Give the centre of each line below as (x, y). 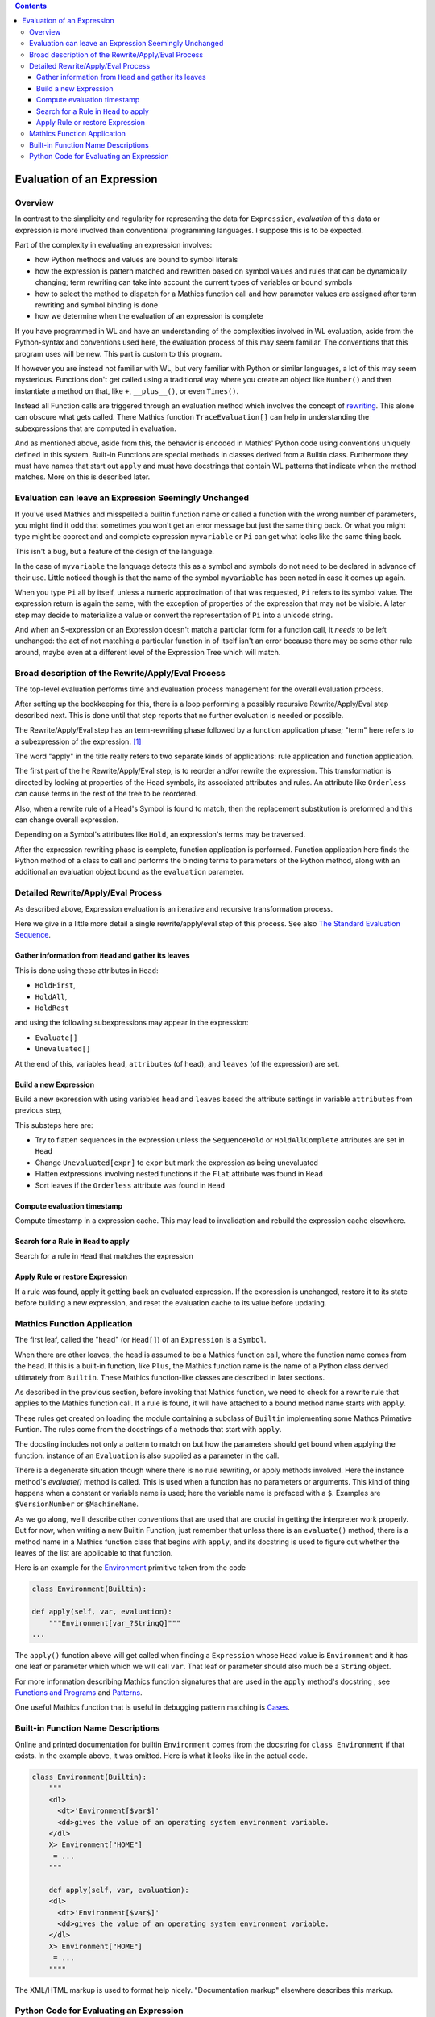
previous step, (39, 1110)
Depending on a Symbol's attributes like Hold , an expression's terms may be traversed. (160, 834)
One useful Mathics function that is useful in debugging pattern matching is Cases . (152, 1707)
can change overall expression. (67, 820)
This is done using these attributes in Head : (87, 970)
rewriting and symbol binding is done (97, 305)
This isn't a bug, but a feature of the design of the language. (115, 551)
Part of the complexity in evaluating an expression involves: (114, 245)
